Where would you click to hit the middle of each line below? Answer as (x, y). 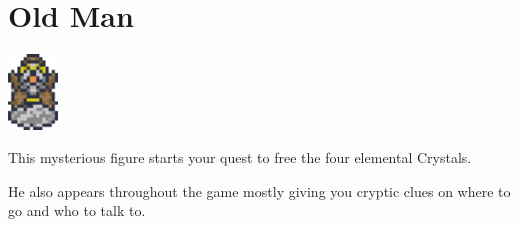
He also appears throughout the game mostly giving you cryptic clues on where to (259, 190)
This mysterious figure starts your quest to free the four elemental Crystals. (240, 157)
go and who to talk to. (77, 210)
